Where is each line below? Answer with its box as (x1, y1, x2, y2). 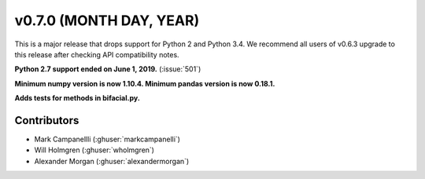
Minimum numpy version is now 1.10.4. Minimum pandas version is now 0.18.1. (14, 79, 275, 88)
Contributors (14, 114, 79, 127)
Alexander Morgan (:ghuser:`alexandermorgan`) (34, 156, 190, 166)
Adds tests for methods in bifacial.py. (14, 93, 141, 103)
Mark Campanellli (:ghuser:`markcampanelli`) (34, 134, 181, 144)
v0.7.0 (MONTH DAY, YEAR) (14, 12, 200, 29)
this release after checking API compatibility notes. (14, 49, 180, 59)
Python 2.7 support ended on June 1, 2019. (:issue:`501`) (14, 64, 201, 74)
